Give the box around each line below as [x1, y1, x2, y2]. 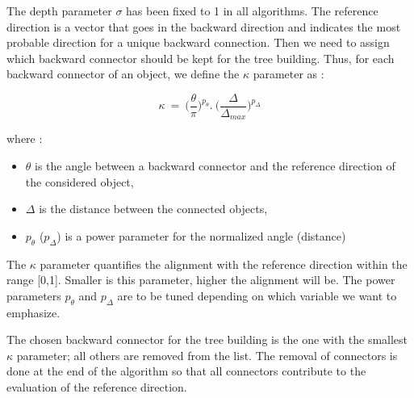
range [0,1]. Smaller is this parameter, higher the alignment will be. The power [6, 271, 395, 288]
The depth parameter [6, 2, 112, 19]
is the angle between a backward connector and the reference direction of [35, 157, 395, 174]
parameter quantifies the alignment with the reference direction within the [40, 255, 408, 272]
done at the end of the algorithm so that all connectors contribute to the [6, 362, 366, 379]
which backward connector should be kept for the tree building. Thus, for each [6, 49, 395, 66]
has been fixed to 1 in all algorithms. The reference [126, 2, 378, 19]
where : [6, 130, 43, 147]
